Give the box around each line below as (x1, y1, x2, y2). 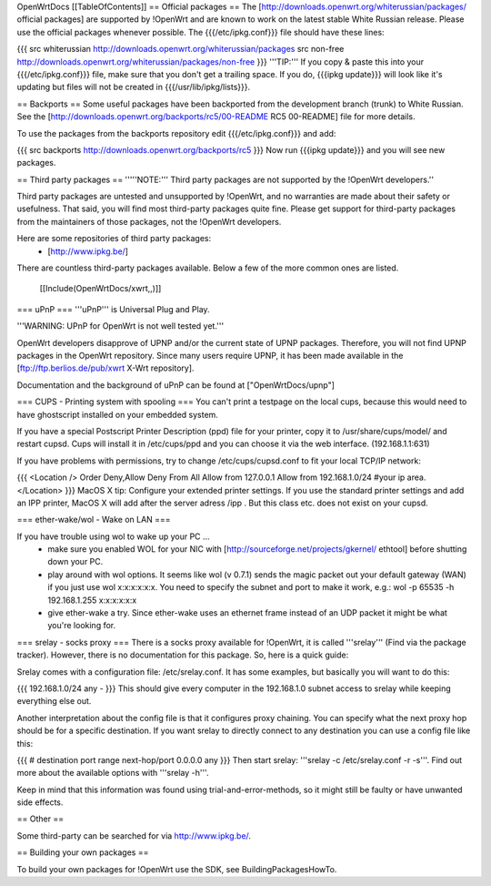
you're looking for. (47, 620, 116, 631)
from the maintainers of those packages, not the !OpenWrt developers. (16, 216, 282, 227)
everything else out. (16, 696, 92, 707)
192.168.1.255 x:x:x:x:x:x (47, 595, 137, 606)
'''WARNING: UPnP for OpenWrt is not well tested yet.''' (16, 321, 225, 331)
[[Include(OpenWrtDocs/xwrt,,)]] (39, 283, 162, 294)
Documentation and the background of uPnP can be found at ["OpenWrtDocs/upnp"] (16, 379, 336, 391)
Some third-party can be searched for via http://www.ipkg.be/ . (16, 830, 252, 841)
